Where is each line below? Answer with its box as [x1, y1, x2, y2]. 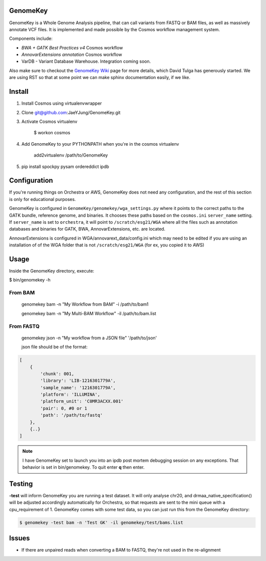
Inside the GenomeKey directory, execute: [9, 268, 95, 274]
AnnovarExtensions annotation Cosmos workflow [21, 52, 123, 58]
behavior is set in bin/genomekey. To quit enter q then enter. [22, 464, 145, 470]
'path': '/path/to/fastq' [40, 412, 103, 418]
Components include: [9, 36, 53, 41]
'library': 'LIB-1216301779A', [40, 378, 116, 384]
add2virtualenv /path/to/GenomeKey [33, 152, 108, 158]
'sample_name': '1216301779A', [40, 385, 116, 390]
